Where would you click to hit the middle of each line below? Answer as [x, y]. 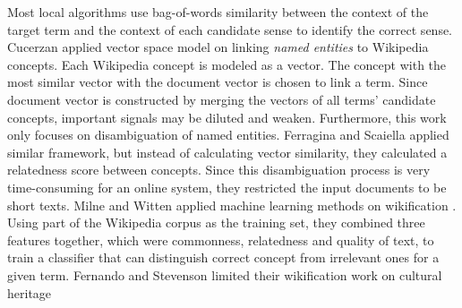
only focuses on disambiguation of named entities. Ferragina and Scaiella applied [228, 135]
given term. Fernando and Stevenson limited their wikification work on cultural [225, 274]
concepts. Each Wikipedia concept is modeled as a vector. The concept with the [227, 64]
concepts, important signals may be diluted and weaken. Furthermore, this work [227, 117]
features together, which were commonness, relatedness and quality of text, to [221, 240]
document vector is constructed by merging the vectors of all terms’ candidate [222, 99]
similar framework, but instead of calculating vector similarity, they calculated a [227, 152]
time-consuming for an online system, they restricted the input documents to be [227, 187]
